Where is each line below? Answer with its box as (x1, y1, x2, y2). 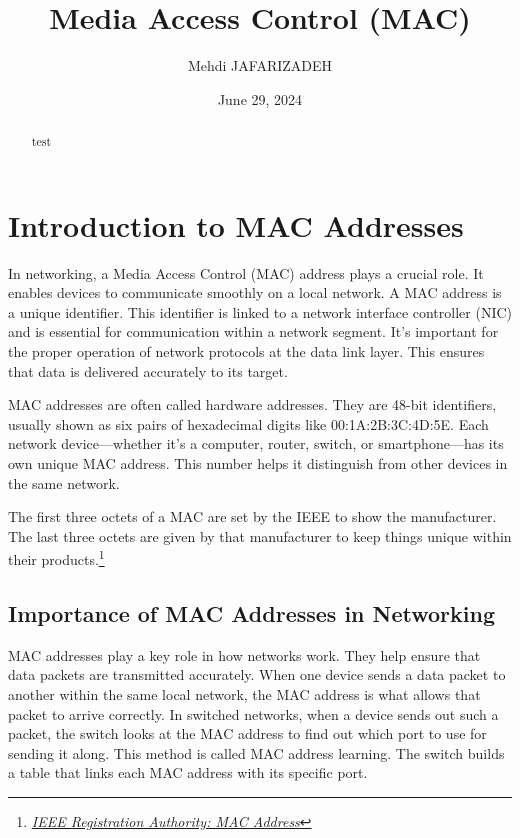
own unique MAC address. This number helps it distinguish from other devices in (8, 453, 508, 474)
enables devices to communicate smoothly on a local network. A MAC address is (8, 282, 502, 303)
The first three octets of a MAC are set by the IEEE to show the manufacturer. (8, 506, 497, 527)
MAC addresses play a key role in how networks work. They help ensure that (8, 644, 481, 665)
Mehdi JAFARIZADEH (187, 55, 333, 76)
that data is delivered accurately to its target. (8, 360, 288, 381)
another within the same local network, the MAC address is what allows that (8, 684, 481, 705)
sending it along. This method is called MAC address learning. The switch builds (8, 742, 505, 763)
